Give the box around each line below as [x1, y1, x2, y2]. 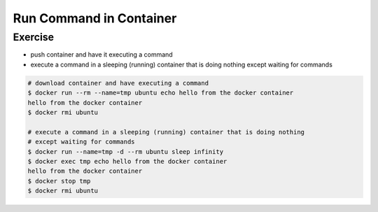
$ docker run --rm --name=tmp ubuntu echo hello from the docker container [27, 89, 294, 97]
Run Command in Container [13, 10, 177, 26]
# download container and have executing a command [27, 79, 209, 87]
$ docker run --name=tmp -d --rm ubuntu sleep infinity [27, 148, 224, 155]
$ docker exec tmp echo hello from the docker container [27, 157, 227, 165]
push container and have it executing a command [30, 50, 173, 59]
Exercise [13, 31, 55, 43]
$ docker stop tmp [27, 177, 91, 185]
